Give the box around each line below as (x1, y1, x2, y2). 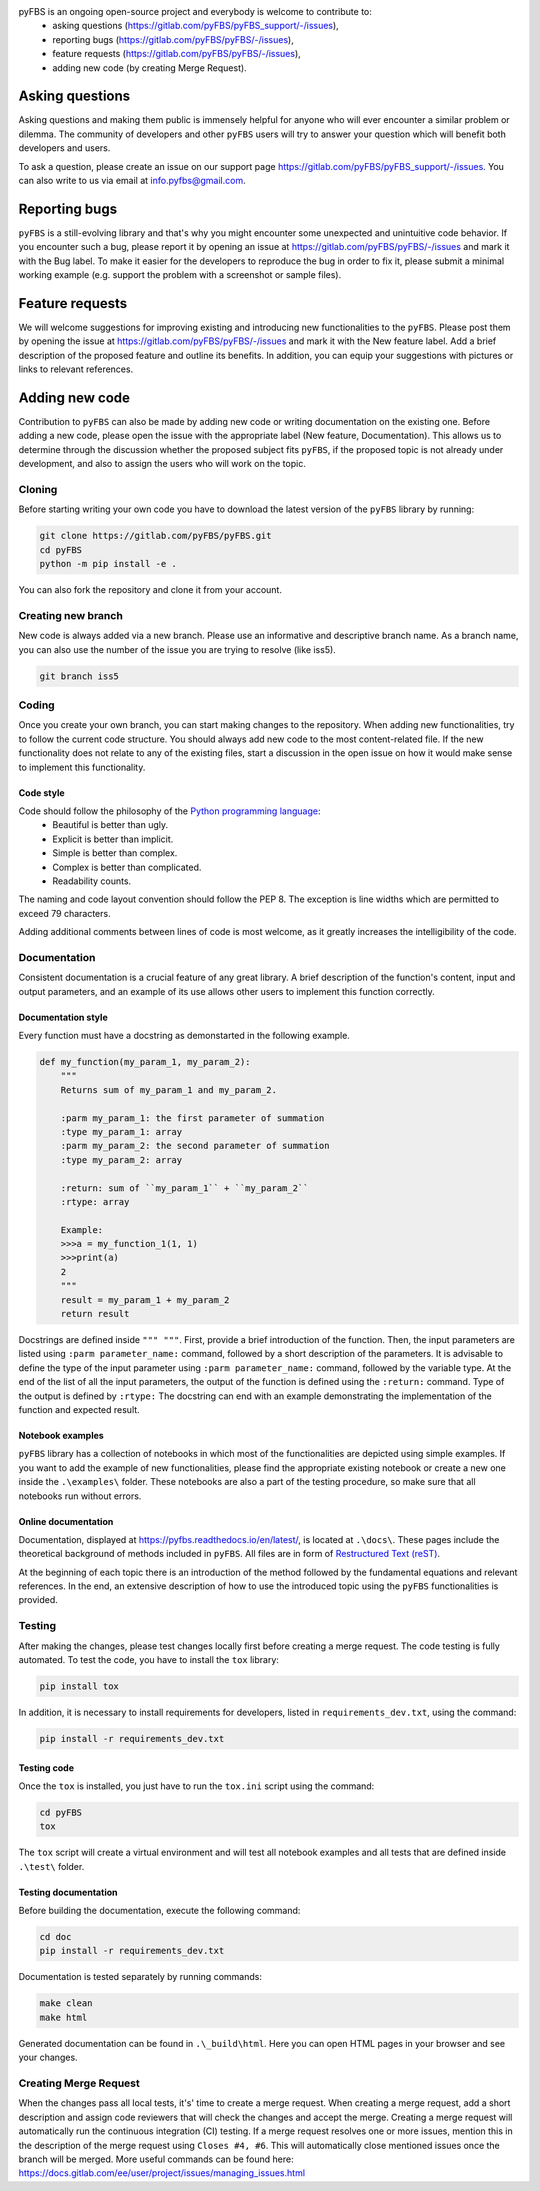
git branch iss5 (39, 670, 120, 682)
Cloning (18, 483, 58, 497)
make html (39, 2011, 88, 2023)
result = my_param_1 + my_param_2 (60, 1294, 230, 1305)
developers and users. (18, 142, 111, 154)
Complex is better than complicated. (52, 861, 202, 873)
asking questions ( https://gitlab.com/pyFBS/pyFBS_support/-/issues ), (52, 20, 339, 32)
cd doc (39, 1931, 72, 1943)
